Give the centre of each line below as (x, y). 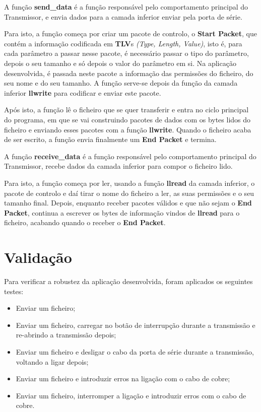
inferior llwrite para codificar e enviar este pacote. (83, 92)
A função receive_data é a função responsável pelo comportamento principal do (130, 156)
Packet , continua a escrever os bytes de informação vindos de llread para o (122, 212)
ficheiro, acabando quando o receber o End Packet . (85, 222)
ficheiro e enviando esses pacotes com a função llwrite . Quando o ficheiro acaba (128, 129)
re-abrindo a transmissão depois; (66, 335)
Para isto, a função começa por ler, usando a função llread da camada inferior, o (129, 183)
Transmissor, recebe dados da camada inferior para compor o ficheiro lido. (118, 166)
